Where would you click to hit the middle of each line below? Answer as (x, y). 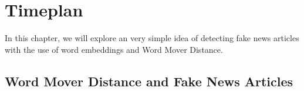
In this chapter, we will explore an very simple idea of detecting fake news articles (152, 38)
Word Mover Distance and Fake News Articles (149, 81)
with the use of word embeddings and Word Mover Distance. (114, 49)
